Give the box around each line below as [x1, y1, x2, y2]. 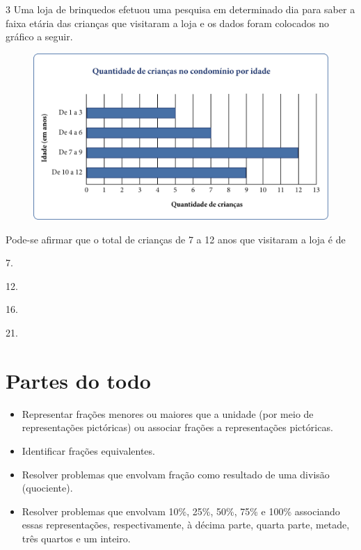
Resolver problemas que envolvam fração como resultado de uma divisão [22, 467, 330, 481]
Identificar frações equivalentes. [22, 443, 155, 458]
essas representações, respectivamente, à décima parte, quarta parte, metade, [22, 517, 350, 532]
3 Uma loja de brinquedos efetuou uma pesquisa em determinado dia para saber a [6, 2, 355, 16]
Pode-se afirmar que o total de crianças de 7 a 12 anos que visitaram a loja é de [6, 232, 346, 246]
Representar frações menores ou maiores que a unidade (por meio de [22, 406, 314, 421]
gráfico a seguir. [6, 29, 73, 44]
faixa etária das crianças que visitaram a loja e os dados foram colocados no [6, 15, 329, 30]
